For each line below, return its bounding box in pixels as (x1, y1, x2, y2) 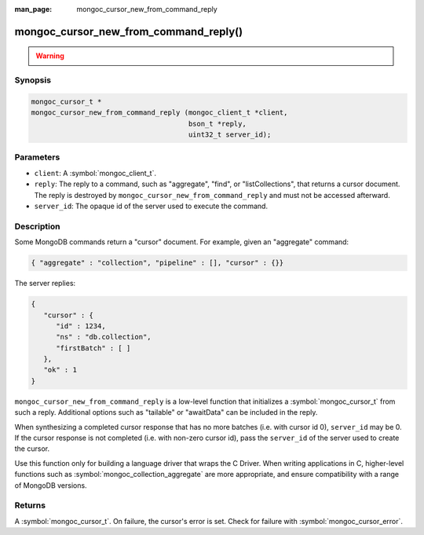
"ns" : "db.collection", (56, 332, 152, 342)
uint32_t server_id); (188, 130, 272, 139)
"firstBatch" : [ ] (56, 343, 131, 353)
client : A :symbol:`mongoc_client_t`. (34, 168, 157, 178)
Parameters (14, 152, 60, 163)
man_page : (14, 5, 53, 13)
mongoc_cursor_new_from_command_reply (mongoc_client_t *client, (31, 108, 288, 117)
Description (14, 221, 60, 232)
